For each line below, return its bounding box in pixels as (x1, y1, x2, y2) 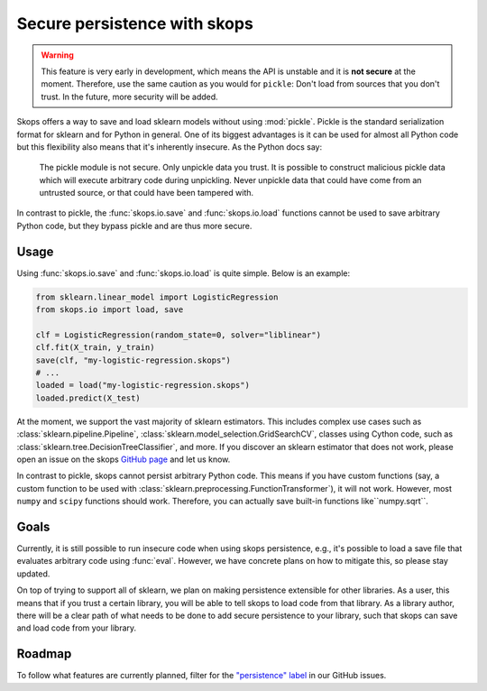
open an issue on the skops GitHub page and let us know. (16, 454, 231, 465)
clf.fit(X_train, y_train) (35, 343, 155, 353)
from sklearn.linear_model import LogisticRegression (35, 291, 279, 302)
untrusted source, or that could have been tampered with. (39, 188, 254, 198)
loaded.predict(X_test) (35, 392, 142, 403)
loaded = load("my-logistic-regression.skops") (35, 380, 250, 391)
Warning (41, 50, 74, 60)
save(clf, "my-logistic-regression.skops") (35, 355, 232, 365)
